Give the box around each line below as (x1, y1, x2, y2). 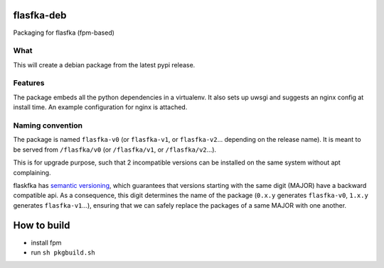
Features (13, 78, 45, 88)
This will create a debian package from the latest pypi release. (13, 60, 196, 69)
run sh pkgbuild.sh (31, 248, 95, 257)
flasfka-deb (13, 9, 67, 21)
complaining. (13, 168, 51, 177)
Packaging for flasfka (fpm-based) (13, 28, 115, 37)
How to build (13, 220, 70, 232)
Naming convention (13, 121, 83, 130)
